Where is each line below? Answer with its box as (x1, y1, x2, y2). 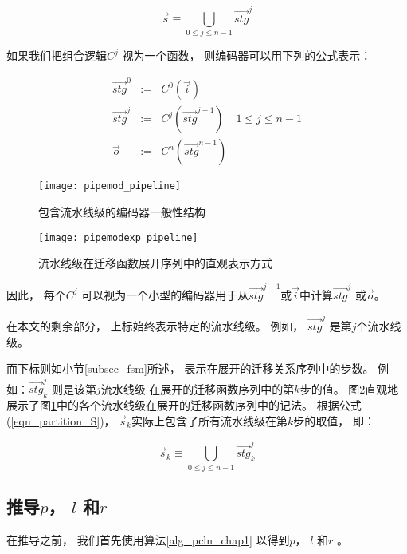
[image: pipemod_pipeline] (38, 180, 181, 192)
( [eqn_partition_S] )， (6, 412, 115, 429)
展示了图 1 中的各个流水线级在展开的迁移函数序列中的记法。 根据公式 (6, 397, 362, 414)
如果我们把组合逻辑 (6, 47, 107, 64)
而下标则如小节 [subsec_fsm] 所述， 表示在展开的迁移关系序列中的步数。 (6, 360, 374, 377)
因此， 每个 (6, 286, 66, 303)
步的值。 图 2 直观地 (299, 380, 399, 397)
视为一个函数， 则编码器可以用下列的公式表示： (122, 47, 372, 64)
